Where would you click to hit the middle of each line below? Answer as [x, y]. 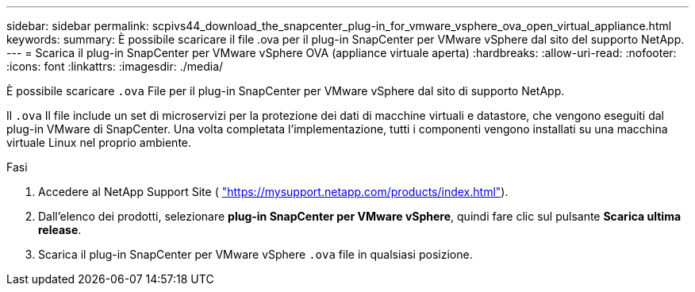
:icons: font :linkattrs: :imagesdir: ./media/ [115, 66]
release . [60, 230]
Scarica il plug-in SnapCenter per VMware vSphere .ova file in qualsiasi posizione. [255, 254]
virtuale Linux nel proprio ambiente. [99, 142]
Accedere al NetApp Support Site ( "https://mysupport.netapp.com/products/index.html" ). [273, 192]
